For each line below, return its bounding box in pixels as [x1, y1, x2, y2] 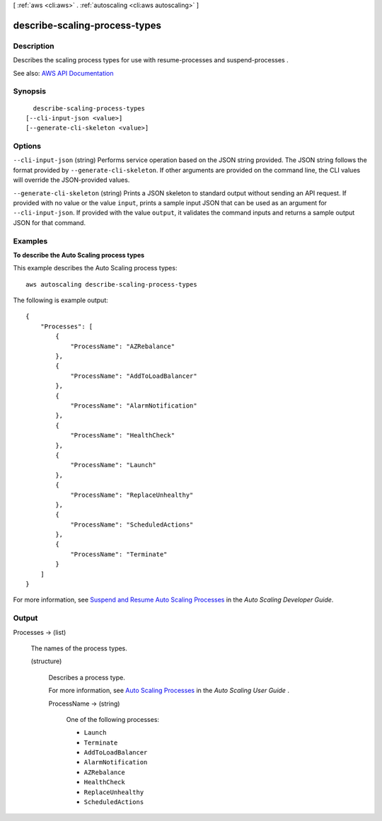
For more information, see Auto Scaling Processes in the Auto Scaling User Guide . [48, 687, 290, 695]
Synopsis [13, 86, 46, 96]
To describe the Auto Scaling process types [13, 251, 145, 259]
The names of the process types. [30, 644, 127, 653]
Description [13, 41, 54, 51]
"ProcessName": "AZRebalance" [70, 342, 175, 350]
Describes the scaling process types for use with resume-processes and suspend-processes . [13, 56, 289, 64]
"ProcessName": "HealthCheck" [70, 432, 175, 440]
